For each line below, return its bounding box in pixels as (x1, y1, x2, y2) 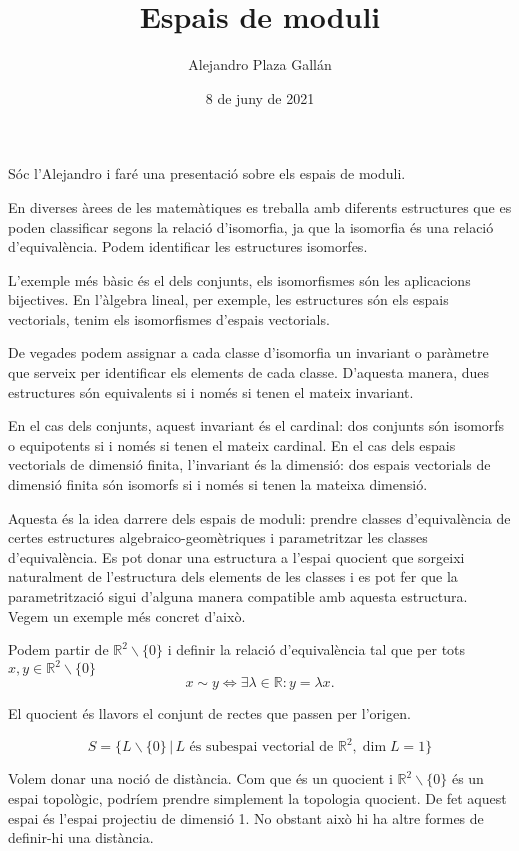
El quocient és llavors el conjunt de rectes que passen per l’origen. (8, 703, 411, 724)
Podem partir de (8, 639, 109, 660)
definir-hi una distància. (8, 827, 154, 848)
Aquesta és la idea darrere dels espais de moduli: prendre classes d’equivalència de (8, 507, 511, 528)
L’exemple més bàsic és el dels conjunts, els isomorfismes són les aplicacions (8, 269, 471, 290)
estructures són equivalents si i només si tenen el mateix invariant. (8, 381, 414, 402)
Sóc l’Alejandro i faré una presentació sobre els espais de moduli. (8, 163, 406, 184)
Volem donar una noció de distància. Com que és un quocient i (8, 768, 393, 789)
